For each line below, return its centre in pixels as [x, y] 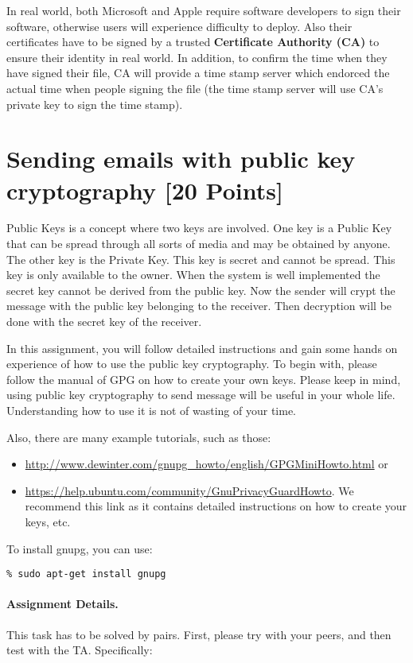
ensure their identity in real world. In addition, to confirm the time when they [197, 57]
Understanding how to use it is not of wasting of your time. [151, 410]
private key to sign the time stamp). [95, 104]
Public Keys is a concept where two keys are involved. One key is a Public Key [199, 228]
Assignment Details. [62, 604]
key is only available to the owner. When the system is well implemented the [193, 275]
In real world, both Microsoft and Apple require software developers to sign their [204, 10]
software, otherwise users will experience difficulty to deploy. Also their [179, 26]
